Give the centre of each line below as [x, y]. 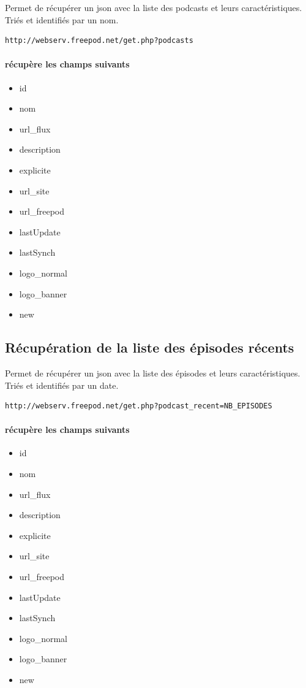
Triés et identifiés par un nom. [62, 19]
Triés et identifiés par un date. [62, 385]
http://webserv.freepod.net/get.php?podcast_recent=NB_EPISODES [139, 406]
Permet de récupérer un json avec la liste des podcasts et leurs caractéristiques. [154, 7]
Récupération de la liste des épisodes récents [150, 347]
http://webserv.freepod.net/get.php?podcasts [99, 41]
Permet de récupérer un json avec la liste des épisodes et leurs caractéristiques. [153, 373]
